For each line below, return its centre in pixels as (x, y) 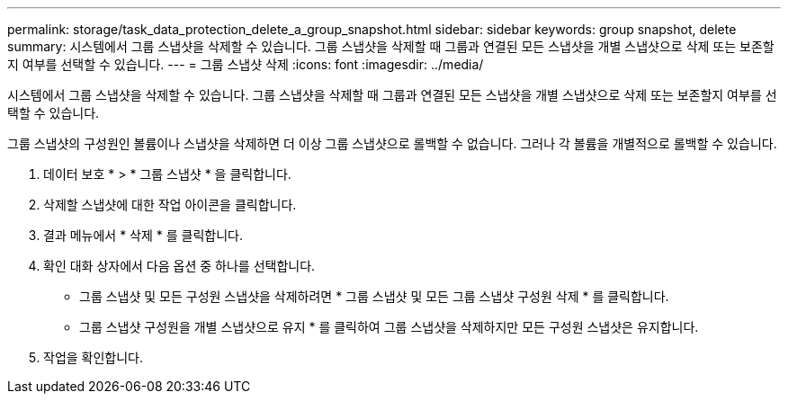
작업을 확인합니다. (94, 357)
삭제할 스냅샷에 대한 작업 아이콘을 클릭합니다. (170, 205)
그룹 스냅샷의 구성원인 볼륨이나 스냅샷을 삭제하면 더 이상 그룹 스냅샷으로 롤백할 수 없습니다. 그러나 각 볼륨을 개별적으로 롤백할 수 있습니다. (392, 143)
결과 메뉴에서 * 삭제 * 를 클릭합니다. (143, 235)
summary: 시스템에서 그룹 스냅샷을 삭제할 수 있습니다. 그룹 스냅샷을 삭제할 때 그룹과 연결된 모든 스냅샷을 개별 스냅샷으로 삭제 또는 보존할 (391, 46)
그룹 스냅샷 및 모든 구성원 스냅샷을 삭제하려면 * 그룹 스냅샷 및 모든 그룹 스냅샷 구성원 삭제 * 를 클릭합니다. (374, 296)
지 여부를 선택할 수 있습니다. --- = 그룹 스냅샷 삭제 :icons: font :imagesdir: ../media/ (246, 64)
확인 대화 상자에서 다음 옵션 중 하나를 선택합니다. (179, 266)
